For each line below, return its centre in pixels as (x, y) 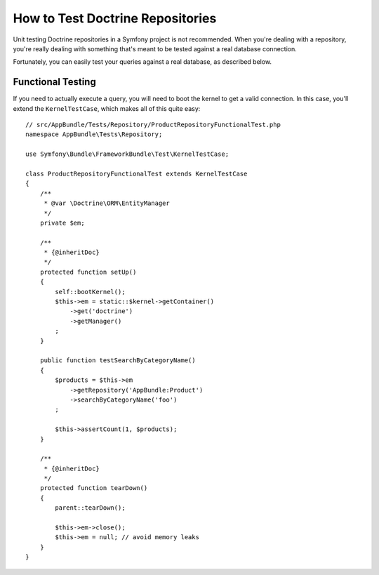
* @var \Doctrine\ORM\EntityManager (107, 203)
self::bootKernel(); (90, 292)
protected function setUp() (88, 272)
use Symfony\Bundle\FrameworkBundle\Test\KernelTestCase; (127, 154)
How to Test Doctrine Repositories (115, 18)
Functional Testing (54, 82)
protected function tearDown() (94, 488)
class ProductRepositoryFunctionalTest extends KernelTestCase (137, 173)
